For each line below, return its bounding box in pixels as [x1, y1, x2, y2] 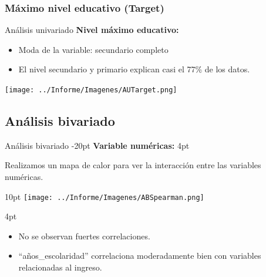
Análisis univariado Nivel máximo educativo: [5, 24, 179, 36]
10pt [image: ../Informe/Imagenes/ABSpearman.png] [5, 190, 204, 202]
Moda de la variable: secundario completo [18, 43, 169, 55]
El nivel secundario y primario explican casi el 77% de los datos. [18, 63, 250, 75]
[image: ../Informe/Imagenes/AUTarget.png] [5, 86, 177, 94]
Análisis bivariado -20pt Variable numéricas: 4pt [5, 139, 190, 151]
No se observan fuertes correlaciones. [18, 229, 150, 242]
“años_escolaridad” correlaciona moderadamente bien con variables [18, 249, 261, 262]
